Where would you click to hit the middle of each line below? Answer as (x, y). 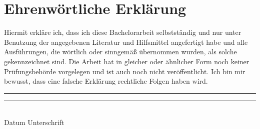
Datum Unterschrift (34, 122)
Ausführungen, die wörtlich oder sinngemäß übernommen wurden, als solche (120, 52)
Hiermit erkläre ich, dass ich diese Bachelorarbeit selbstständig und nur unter (123, 32)
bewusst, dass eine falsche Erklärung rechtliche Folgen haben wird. (106, 81)
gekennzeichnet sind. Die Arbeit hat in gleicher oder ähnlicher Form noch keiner (127, 61)
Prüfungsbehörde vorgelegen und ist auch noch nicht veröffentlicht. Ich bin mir (125, 71)
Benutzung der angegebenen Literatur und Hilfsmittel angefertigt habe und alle (126, 42)
